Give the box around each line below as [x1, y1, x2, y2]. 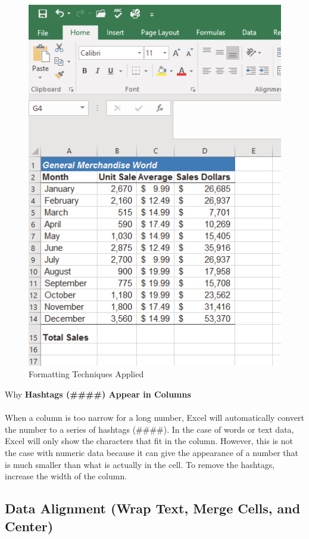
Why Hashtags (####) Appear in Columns [5, 388, 191, 401]
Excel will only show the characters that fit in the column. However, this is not [5, 435, 293, 447]
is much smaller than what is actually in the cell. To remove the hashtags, [5, 458, 275, 470]
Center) [5, 516, 54, 535]
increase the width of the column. [5, 470, 127, 482]
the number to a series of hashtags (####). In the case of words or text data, [5, 423, 294, 435]
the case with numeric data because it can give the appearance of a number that [5, 446, 298, 459]
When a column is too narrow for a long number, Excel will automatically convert [5, 411, 304, 424]
